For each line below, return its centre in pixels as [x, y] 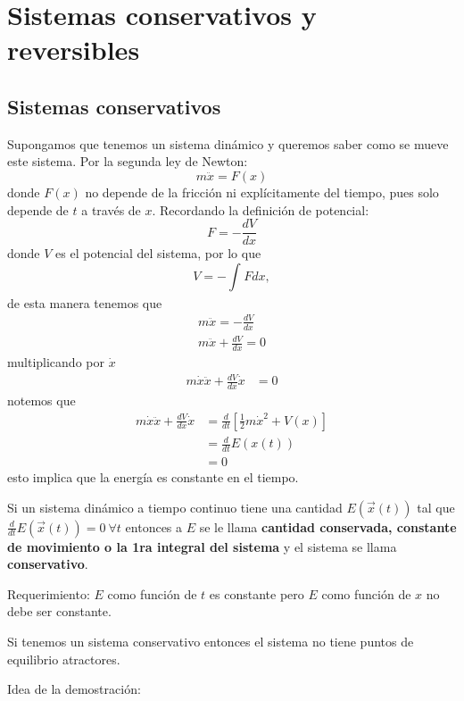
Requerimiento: [49, 593]
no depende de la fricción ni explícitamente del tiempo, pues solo [262, 192]
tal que [436, 507]
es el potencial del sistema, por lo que [158, 253]
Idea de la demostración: [74, 689]
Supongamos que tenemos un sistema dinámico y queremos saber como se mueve [228, 143]
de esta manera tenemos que [85, 302]
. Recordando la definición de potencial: [261, 209]
